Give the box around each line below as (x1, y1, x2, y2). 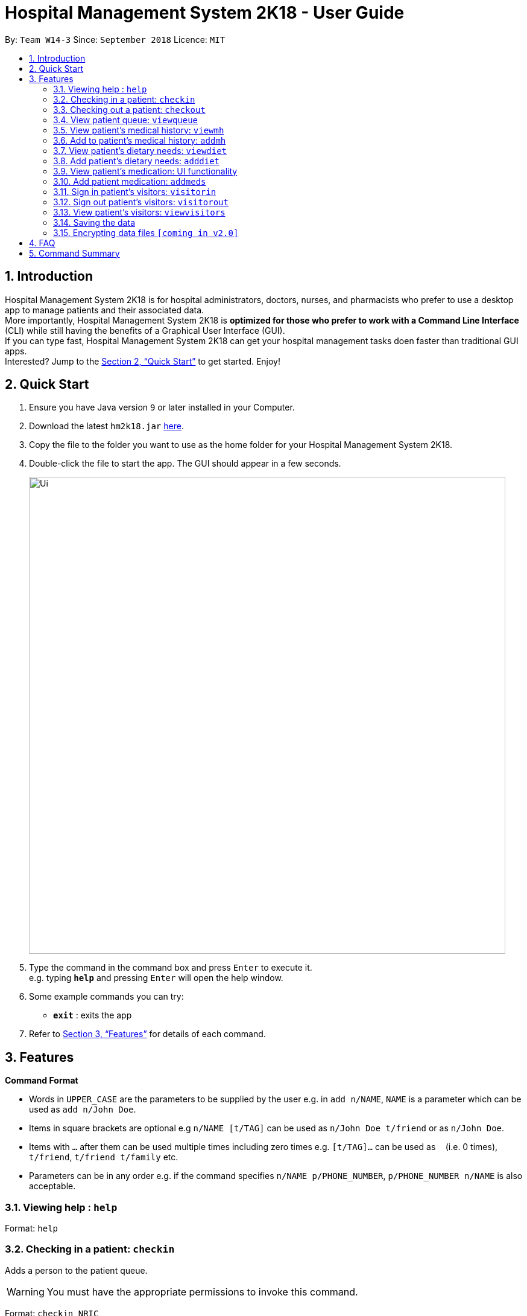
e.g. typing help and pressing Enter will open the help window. (29, 973, 283, 983)
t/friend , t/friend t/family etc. (29, 1152, 178, 1163)
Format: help (5, 1223, 58, 1234)
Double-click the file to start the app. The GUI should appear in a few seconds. (29, 458, 341, 469)
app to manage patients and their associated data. (5, 304, 204, 315)
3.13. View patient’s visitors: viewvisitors (53, 206, 226, 217)
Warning (7, 1285, 45, 1298)
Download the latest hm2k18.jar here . (29, 421, 184, 432)
